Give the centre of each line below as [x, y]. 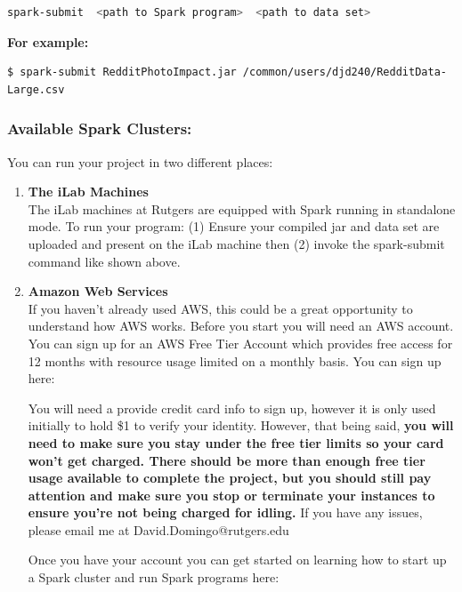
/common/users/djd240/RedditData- [344, 72]
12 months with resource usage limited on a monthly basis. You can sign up [235, 360]
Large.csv [36, 89]
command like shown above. [104, 261]
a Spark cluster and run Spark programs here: [154, 577]
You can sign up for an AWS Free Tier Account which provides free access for [240, 343]
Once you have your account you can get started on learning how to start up [237, 560]
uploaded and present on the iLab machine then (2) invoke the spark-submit [236, 243]
